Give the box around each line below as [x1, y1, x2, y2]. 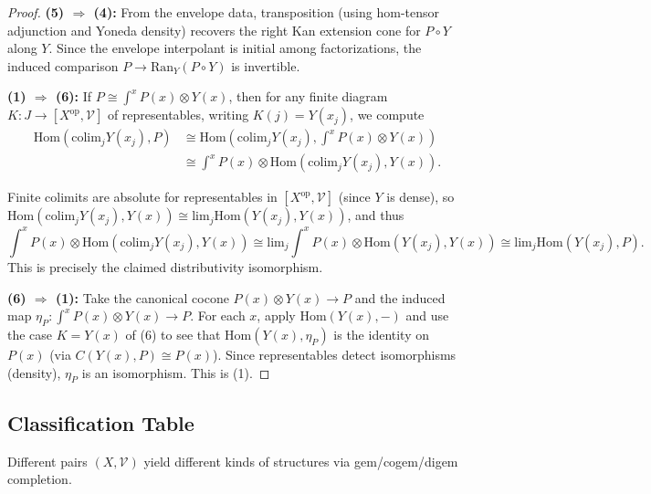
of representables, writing [107, 105, 249, 124]
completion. [7, 469, 72, 489]
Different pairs [7, 451, 88, 470]
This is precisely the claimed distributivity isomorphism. [7, 257, 323, 276]
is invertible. [231, 56, 300, 75]
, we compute [350, 105, 425, 124]
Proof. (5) [7, 3, 65, 21]
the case [7, 324, 53, 343]
